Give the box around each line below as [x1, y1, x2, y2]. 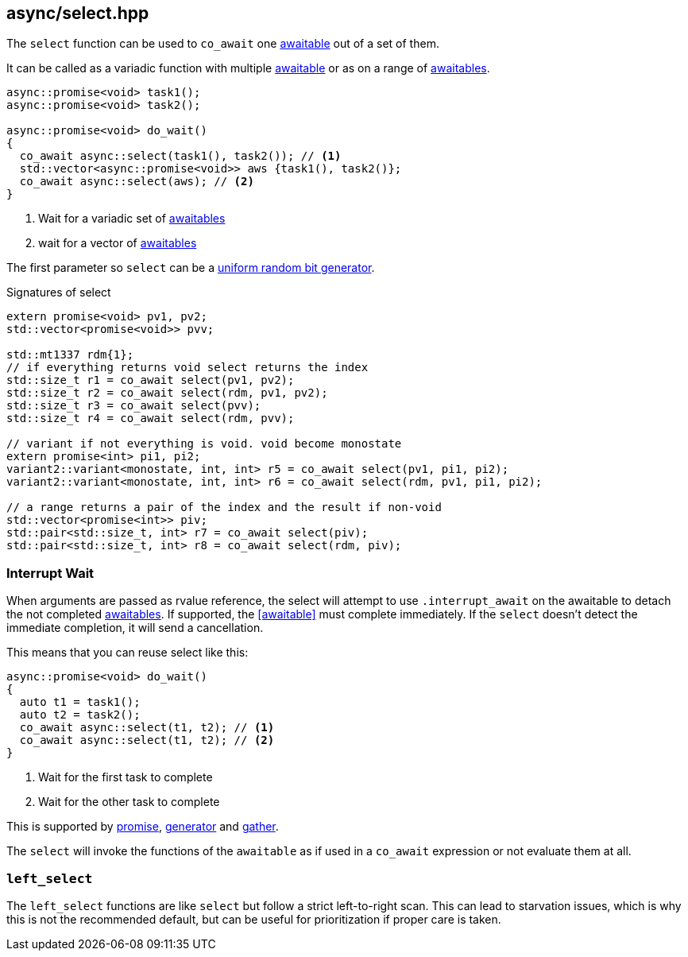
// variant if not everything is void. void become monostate [6, 437, 402, 451]
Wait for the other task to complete [38, 795, 220, 809]
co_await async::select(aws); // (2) [19, 175, 254, 188]
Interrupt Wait [6, 564, 95, 581]
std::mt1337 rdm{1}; [6, 348, 134, 362]
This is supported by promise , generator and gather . [6, 819, 279, 834]
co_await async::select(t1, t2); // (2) [19, 734, 275, 747]
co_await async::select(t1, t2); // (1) [19, 721, 275, 734]
